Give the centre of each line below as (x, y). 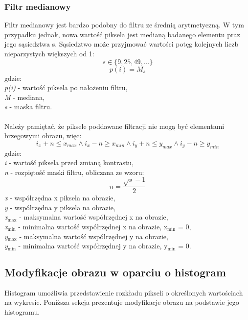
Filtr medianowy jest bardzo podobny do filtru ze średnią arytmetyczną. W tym (124, 25)
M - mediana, (24, 97)
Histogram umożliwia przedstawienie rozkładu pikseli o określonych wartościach (124, 292)
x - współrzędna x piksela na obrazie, (60, 198)
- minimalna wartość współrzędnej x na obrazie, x (93, 226)
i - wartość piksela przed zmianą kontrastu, (69, 162)
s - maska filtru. (28, 107)
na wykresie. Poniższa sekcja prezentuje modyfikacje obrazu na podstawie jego (122, 302)
